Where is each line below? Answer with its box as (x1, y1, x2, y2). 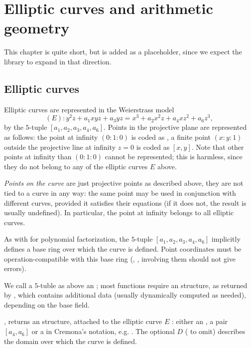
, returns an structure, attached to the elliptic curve (4, 316, 162, 327)
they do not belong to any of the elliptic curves (4, 161, 148, 171)
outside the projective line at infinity (4, 141, 116, 152)
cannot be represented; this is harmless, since (105, 151, 243, 162)
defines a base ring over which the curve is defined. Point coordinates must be (4, 243, 242, 254)
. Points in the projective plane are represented (104, 122, 247, 132)
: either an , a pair (171, 316, 228, 327)
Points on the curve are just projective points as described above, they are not (4, 178, 244, 188)
